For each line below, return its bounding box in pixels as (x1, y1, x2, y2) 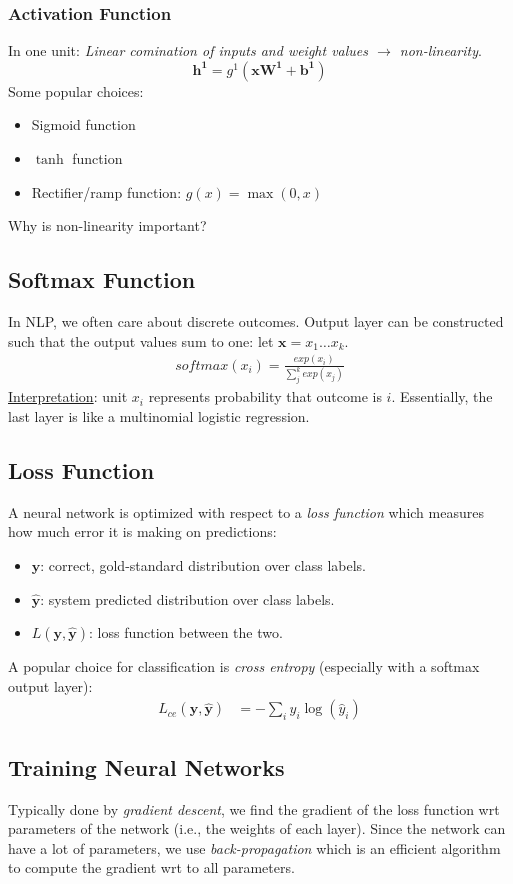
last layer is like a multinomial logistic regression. (8, 405, 310, 426)
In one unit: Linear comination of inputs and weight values (8, 40, 369, 61)
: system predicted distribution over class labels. (40, 588, 335, 609)
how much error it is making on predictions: (8, 521, 277, 542)
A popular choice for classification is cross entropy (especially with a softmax (8, 656, 480, 677)
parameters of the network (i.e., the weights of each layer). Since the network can (8, 818, 506, 839)
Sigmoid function (31, 114, 136, 135)
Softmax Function (8, 264, 196, 295)
